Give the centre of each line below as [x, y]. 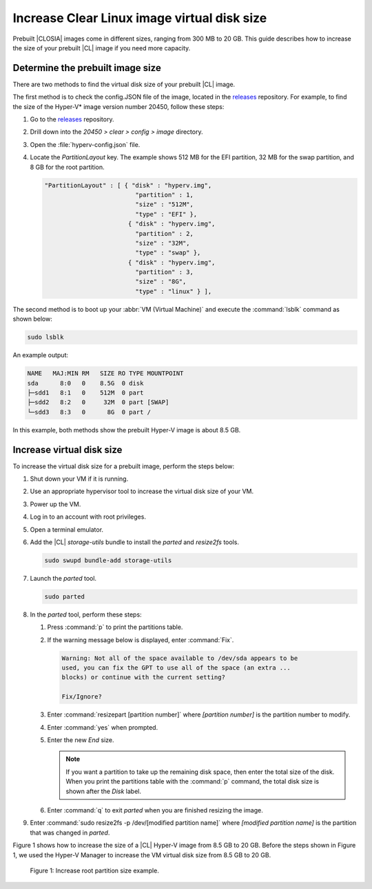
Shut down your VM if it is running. [79, 479]
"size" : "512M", [165, 204]
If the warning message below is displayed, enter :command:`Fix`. [141, 640]
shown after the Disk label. [103, 791]
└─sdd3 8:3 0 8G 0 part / [89, 412]
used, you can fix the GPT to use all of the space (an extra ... [176, 668]
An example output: [41, 355]
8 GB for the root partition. [67, 167]
